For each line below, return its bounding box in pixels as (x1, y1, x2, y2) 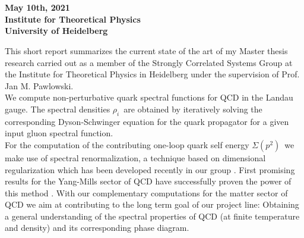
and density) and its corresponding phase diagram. (5, 221, 189, 234)
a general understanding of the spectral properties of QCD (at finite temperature (5, 209, 300, 222)
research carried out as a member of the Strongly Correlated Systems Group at (5, 56, 293, 68)
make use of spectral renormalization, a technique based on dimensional (5, 151, 266, 164)
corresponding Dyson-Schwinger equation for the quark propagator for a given (5, 115, 289, 127)
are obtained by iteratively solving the (123, 102, 262, 115)
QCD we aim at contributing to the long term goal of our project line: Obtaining (5, 198, 299, 211)
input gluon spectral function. (5, 127, 113, 139)
